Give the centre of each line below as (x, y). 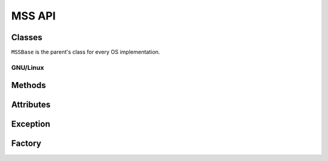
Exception (31, 124)
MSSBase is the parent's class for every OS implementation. (86, 52)
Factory (26, 144)
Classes (27, 37)
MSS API (33, 16)
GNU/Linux (28, 67)
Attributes (31, 105)
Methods (29, 85)
